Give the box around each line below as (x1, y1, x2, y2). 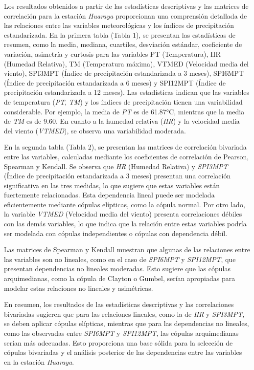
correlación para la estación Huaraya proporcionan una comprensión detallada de (4, 10, 247, 21)
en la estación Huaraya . (4, 356, 74, 367)
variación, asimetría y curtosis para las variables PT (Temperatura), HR (4, 48, 221, 59)
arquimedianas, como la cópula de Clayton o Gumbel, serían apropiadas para (4, 273, 235, 283)
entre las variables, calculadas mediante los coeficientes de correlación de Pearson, (4, 151, 249, 161)
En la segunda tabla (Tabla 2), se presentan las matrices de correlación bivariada (4, 142, 247, 152)
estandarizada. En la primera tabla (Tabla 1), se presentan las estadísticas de (4, 29, 235, 40)
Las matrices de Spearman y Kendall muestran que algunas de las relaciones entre (4, 244, 250, 255)
